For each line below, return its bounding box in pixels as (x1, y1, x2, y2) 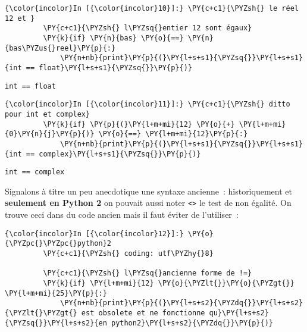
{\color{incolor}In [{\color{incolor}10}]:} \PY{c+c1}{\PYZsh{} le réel (5, 4, 299, 12)
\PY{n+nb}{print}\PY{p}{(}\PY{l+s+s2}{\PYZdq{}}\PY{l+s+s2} (60, 299, 303, 308)
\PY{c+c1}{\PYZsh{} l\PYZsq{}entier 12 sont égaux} (43, 24, 252, 33)
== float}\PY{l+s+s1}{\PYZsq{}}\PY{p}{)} (26, 63, 192, 72)
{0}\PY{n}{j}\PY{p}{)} (5, 130, 95, 139)
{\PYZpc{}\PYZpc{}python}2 (5, 239, 111, 248)
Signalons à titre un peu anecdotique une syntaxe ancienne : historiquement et (5, 184, 292, 197)
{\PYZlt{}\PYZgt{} (5, 308, 77, 317)
